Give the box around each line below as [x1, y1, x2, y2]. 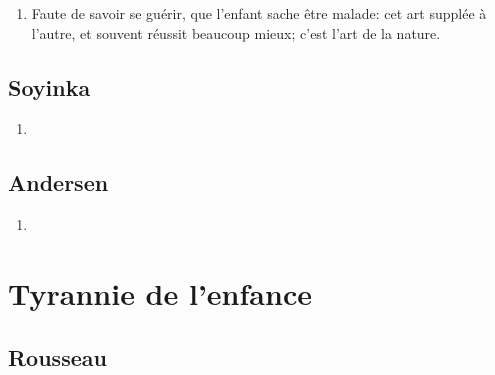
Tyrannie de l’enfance [8, 272, 312, 313]
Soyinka [8, 71, 91, 102]
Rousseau [8, 341, 107, 372]
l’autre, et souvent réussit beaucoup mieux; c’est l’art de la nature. [31, 22, 441, 43]
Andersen [8, 167, 109, 198]
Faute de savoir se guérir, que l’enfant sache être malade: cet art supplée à [31, 3, 487, 23]
